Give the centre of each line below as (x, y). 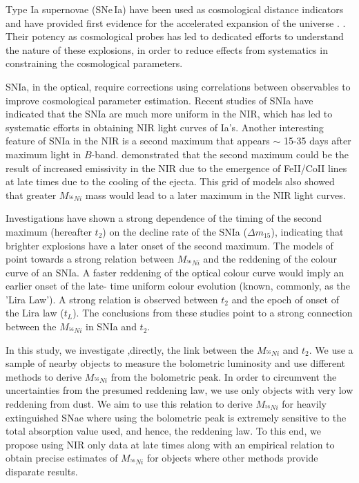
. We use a (331, 349)
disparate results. (42, 471)
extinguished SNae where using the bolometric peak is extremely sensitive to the (176, 417)
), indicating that (307, 231)
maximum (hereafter (49, 231)
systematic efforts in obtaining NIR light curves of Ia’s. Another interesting (165, 127)
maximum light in (43, 154)
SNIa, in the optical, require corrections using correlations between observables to (178, 86)
